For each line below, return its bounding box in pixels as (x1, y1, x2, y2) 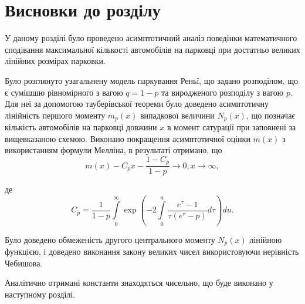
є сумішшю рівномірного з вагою (5, 86, 123, 98)
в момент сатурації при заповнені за (167, 121, 296, 133)
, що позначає (246, 109, 296, 121)
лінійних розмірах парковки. (5, 55, 106, 67)
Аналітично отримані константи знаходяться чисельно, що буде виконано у (5, 276, 273, 289)
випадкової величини (140, 109, 215, 121)
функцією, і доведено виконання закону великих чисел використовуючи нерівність (5, 245, 299, 258)
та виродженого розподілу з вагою (161, 86, 284, 98)
